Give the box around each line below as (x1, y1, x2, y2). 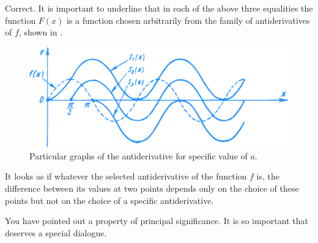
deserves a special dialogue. (5, 226, 107, 239)
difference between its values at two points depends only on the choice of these (5, 182, 299, 194)
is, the (256, 170, 280, 183)
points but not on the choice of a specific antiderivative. (5, 194, 214, 206)
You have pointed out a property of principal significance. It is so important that (5, 214, 308, 227)
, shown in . (18, 26, 63, 38)
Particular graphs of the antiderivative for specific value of (29, 149, 248, 162)
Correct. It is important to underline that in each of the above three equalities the (5, 2, 313, 14)
